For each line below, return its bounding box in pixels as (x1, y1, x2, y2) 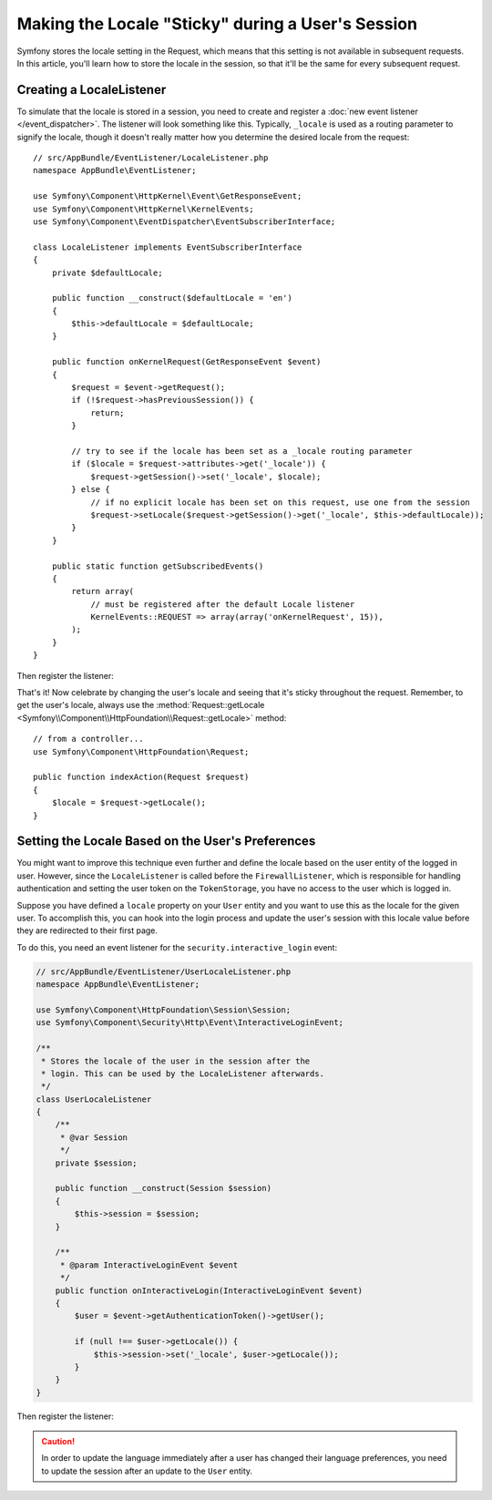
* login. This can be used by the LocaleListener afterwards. (41, 1068, 325, 1079)
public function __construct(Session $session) (55, 1183, 272, 1194)
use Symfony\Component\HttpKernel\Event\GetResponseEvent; (33, 191, 302, 201)
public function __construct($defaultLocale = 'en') (51, 293, 293, 303)
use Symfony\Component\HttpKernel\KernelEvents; (33, 203, 254, 214)
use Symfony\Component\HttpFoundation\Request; (33, 746, 250, 756)
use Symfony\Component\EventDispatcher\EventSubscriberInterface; (33, 216, 336, 227)
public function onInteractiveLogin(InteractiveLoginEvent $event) (55, 1285, 364, 1296)
